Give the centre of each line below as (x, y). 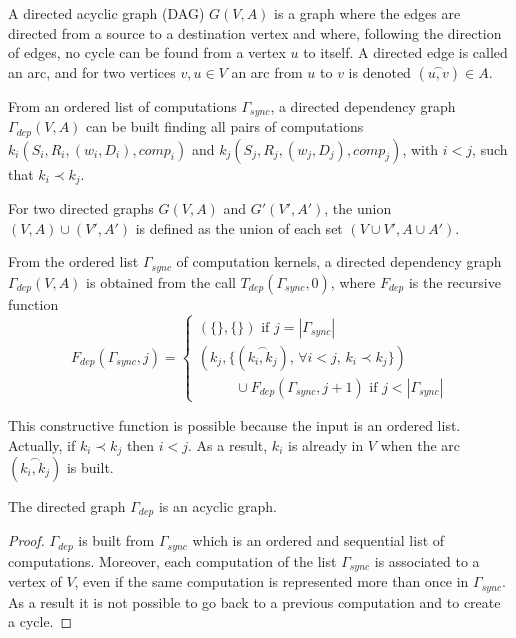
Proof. (26, 540)
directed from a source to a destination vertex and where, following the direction (255, 32)
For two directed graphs (81, 208)
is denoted (379, 71)
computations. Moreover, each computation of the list (172, 560)
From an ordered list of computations (122, 105)
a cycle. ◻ (40, 621)
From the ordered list (73, 261)
